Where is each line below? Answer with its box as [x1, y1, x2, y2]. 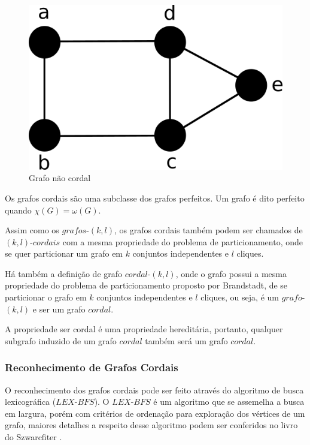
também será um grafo [145, 334, 228, 347]
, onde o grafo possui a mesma [175, 267, 287, 279]
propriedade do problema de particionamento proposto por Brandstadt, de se [5, 279, 288, 291]
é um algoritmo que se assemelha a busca [153, 395, 305, 408]
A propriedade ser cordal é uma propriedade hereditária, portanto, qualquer [5, 323, 283, 335]
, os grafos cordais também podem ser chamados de [114, 224, 303, 236]
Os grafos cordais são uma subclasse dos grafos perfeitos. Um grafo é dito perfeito [5, 191, 305, 204]
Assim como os [5, 224, 59, 236]
